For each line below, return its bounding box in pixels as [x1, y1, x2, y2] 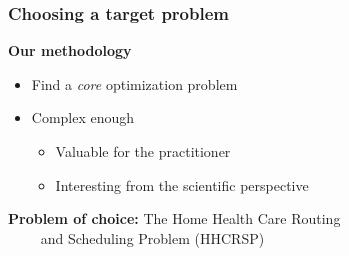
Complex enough [31, 107, 135, 128]
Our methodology [8, 40, 132, 61]
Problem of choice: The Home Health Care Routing [8, 208, 341, 229]
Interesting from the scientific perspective [55, 174, 309, 195]
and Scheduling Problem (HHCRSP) [40, 227, 265, 248]
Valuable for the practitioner [55, 141, 231, 161]
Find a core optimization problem [31, 73, 238, 94]
